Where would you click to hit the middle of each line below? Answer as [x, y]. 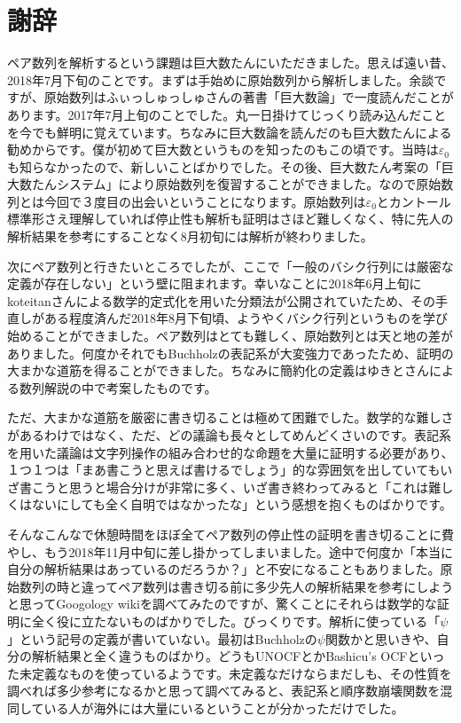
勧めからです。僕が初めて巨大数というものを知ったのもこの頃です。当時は [223, 149]
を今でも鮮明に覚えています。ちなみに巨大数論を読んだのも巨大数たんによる [230, 132]
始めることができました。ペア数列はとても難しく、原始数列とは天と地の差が [230, 336]
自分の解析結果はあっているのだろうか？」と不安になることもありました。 [224, 569]
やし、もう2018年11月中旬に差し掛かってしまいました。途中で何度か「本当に [230, 551]
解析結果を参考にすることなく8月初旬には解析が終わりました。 [190, 236]
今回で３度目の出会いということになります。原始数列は [205, 201]
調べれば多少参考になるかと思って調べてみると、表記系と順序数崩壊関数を [224, 691]
